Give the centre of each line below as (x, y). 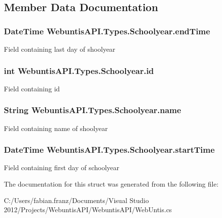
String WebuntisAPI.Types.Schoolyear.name (93, 110)
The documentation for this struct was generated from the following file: (111, 184)
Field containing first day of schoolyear (62, 167)
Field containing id (32, 88)
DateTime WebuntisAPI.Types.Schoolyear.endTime (107, 31)
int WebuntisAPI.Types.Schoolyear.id (79, 70)
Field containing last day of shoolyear (60, 49)
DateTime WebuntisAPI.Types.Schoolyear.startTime (109, 150)
